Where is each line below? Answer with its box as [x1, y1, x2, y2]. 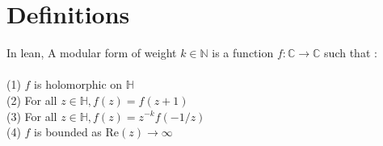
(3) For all [6, 107, 57, 124]
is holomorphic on [34, 76, 123, 93]
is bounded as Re [34, 123, 120, 140]
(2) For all [6, 91, 57, 108]
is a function [212, 44, 274, 61]
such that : [324, 44, 377, 61]
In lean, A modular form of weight [6, 44, 177, 61]
